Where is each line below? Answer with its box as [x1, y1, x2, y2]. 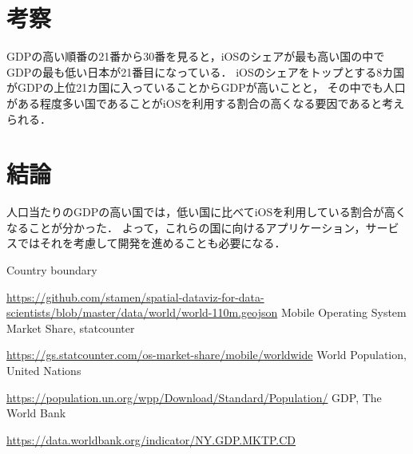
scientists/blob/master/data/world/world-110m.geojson [6, 304, 278, 321]
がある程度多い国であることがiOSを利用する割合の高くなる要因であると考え [6, 94, 405, 111]
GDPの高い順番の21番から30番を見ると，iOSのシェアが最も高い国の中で [6, 48, 385, 65]
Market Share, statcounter [6, 319, 135, 336]
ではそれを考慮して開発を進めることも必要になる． [17, 235, 286, 251]
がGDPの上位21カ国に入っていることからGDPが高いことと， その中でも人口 [6, 79, 406, 96]
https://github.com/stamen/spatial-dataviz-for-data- [6, 288, 264, 305]
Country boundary [6, 262, 97, 278]
